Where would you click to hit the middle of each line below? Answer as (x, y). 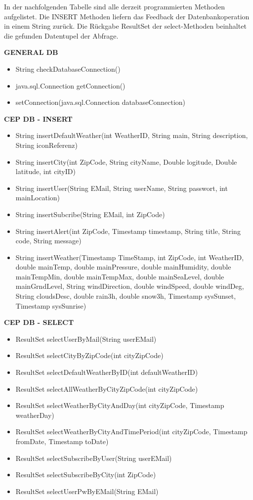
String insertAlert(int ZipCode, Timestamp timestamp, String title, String (128, 231)
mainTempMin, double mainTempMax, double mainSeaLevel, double (120, 276)
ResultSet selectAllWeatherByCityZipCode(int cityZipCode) (107, 388)
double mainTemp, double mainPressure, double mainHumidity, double (123, 267)
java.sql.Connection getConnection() (70, 85)
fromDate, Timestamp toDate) (62, 441)
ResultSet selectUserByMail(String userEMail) (86, 339)
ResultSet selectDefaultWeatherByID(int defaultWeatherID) (107, 372)
